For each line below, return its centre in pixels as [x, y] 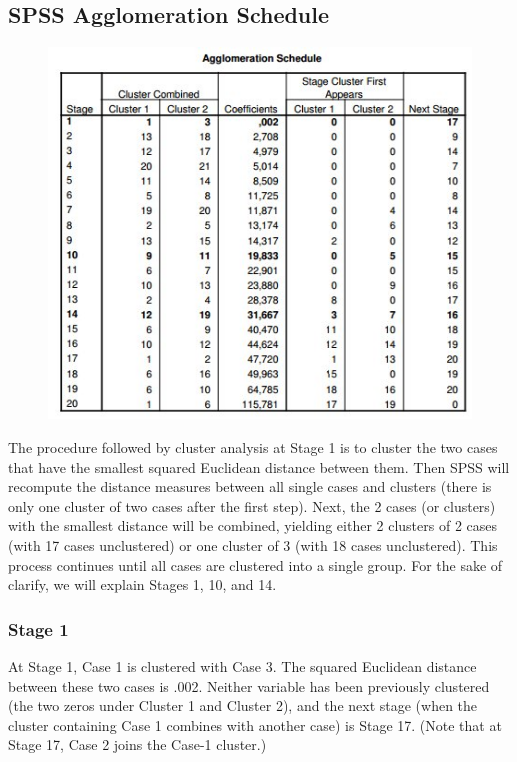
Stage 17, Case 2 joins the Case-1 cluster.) [137, 744]
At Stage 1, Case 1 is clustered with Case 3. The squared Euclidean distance [242, 666]
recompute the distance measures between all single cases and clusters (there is [250, 486]
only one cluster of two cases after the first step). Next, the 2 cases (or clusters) [252, 505]
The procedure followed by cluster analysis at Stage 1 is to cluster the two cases [253, 447]
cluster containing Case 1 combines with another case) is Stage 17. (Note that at [255, 724]
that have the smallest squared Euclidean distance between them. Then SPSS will [259, 466]
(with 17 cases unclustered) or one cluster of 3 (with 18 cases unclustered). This [253, 545]
